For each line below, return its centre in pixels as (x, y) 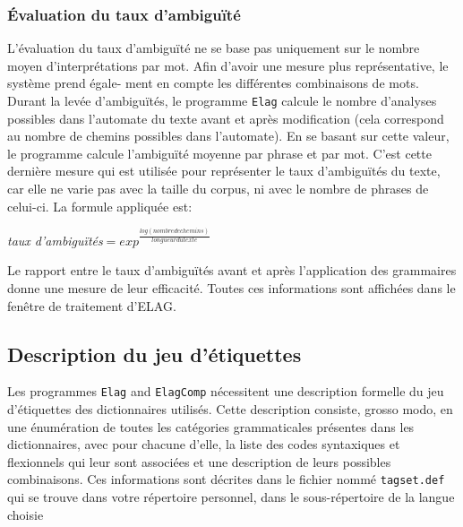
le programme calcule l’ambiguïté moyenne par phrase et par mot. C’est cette (219, 153)
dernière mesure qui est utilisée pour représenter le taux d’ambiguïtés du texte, (224, 171)
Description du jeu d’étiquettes (154, 354)
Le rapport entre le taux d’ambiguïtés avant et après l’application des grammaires (232, 270)
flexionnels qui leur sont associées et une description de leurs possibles (199, 461)
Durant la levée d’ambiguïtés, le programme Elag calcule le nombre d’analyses (222, 100)
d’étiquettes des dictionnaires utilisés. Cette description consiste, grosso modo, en (230, 409)
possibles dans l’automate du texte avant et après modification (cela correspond (226, 118)
